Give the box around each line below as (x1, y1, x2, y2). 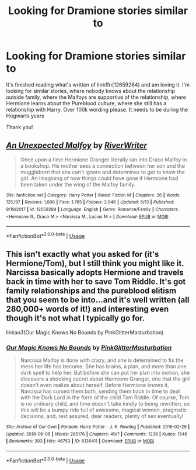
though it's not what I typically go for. (6, 313, 145, 323)
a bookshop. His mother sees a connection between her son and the (20, 162, 185, 169)
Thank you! (6, 123, 33, 130)
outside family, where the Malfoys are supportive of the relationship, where (6, 94, 187, 101)
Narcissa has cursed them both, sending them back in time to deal (20, 388, 180, 395)
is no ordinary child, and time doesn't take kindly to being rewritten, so (20, 400, 190, 407)
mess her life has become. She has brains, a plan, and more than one (20, 363, 187, 370)
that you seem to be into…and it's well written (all (6, 295, 190, 305)
